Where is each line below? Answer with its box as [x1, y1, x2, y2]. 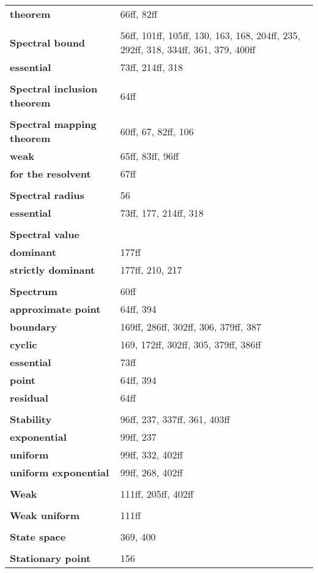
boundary [10, 320, 57, 334]
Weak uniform [10, 508, 79, 522]
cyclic [10, 337, 37, 351]
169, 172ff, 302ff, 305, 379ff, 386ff [120, 337, 261, 351]
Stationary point [10, 551, 91, 565]
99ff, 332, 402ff [120, 448, 183, 462]
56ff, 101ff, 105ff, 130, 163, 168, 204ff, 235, [120, 28, 300, 42]
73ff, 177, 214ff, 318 [120, 206, 204, 220]
